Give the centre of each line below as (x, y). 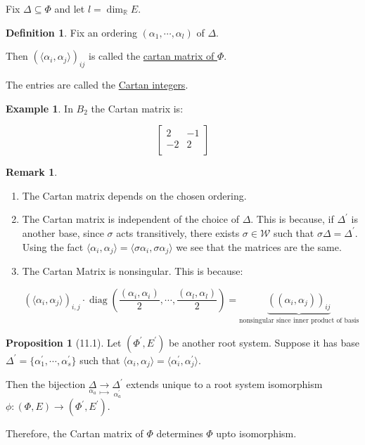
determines (180, 433)
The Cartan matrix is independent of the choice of (130, 219)
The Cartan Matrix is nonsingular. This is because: (133, 271)
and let (70, 8)
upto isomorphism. (256, 433)
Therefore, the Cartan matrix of (75, 433)
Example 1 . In (39, 108)
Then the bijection (46, 384)
